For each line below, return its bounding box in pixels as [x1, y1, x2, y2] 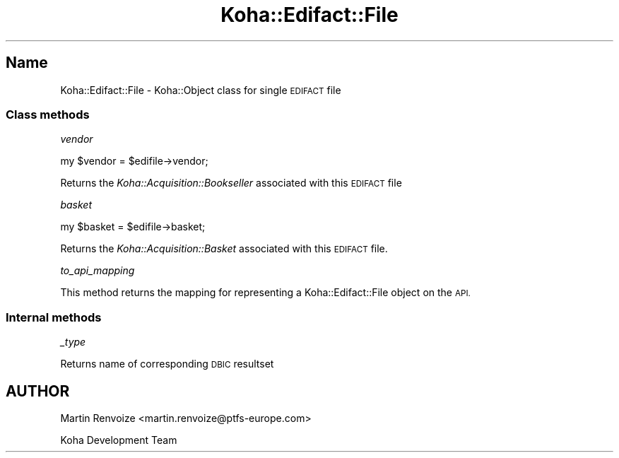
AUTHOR [6, 382, 70, 400]
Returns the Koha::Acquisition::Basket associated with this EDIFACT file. [60, 242, 388, 255]
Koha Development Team [60, 433, 177, 446]
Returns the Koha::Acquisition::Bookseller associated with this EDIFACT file [60, 177, 402, 189]
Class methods [6, 107, 90, 122]
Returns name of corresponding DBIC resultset [60, 358, 274, 370]
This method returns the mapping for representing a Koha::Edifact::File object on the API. [60, 286, 471, 299]
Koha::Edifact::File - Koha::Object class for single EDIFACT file [60, 83, 341, 96]
